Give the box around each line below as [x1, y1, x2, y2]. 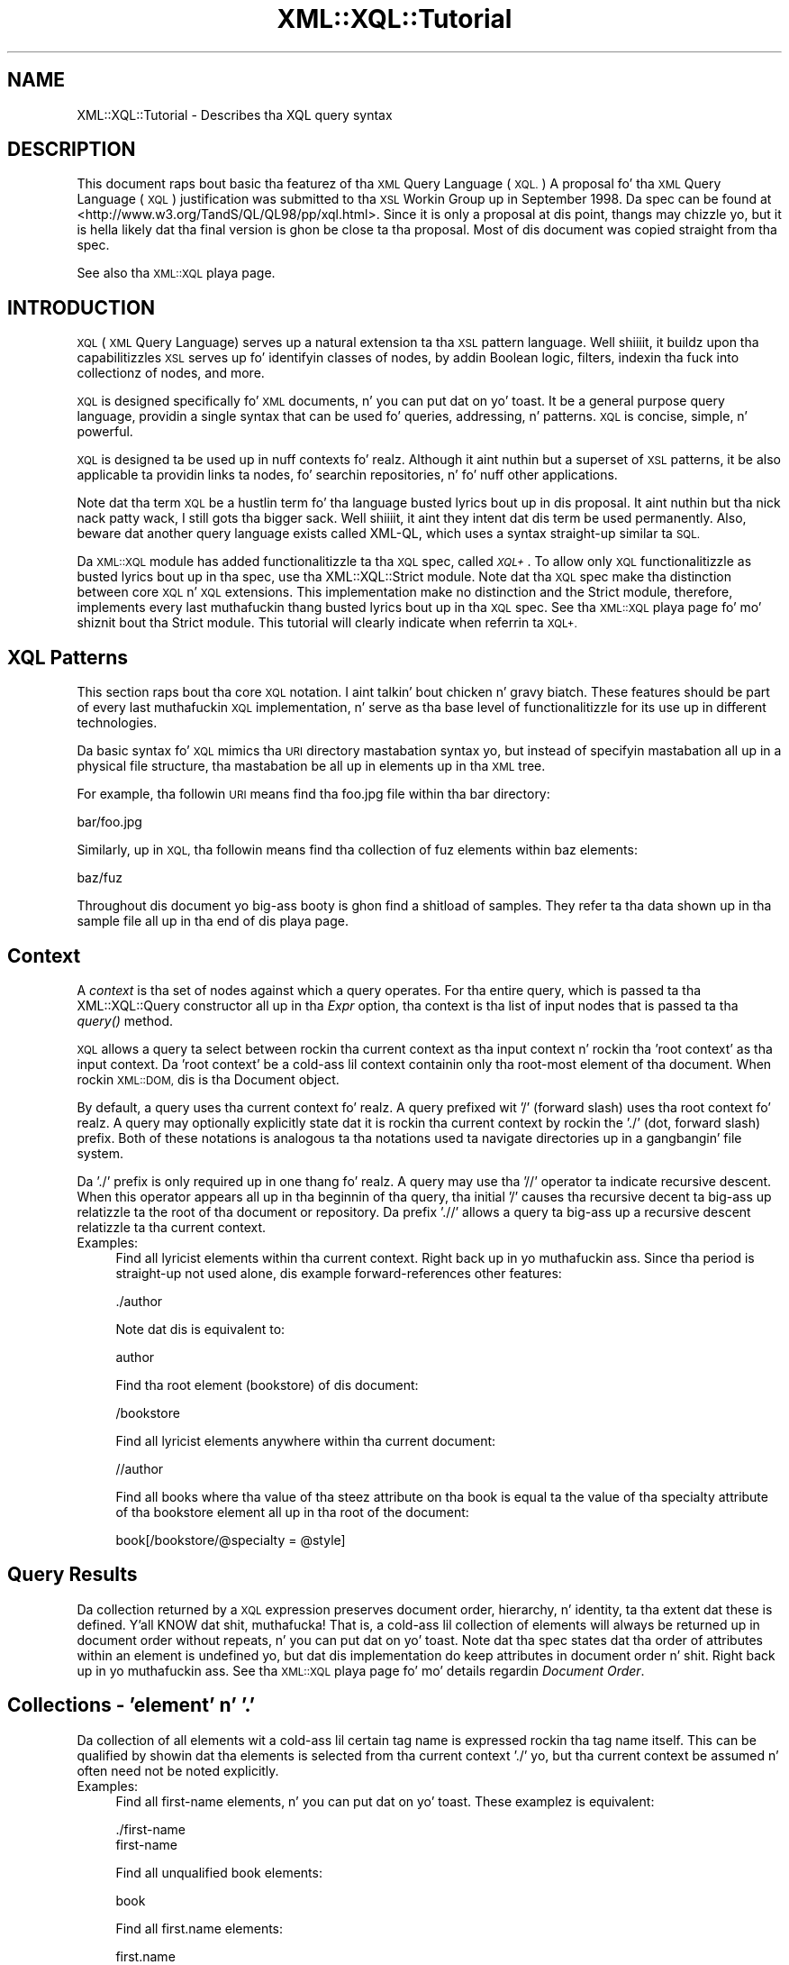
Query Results [7, 1563, 138, 1586]
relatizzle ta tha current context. [77, 1219, 267, 1235]
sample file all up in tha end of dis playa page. [77, 913, 349, 929]
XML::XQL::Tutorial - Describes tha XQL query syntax [77, 106, 393, 123]
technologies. [77, 715, 158, 731]
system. [77, 1145, 123, 1161]
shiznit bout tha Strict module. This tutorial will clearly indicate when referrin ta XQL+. [77, 615, 577, 631]
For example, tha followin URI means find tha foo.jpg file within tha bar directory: [77, 786, 550, 802]
